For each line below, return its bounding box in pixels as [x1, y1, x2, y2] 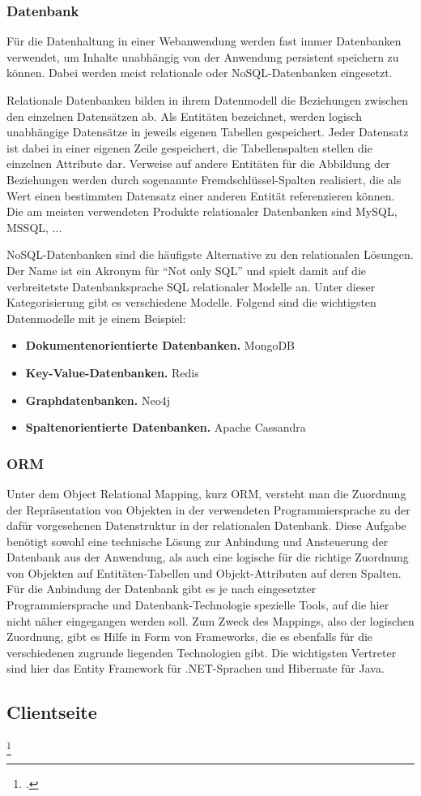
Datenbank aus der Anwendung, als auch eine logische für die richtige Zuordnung [6, 549, 409, 566]
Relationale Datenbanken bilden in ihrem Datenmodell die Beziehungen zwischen [6, 92, 408, 108]
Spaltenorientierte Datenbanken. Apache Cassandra [25, 419, 306, 436]
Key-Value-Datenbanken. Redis [25, 364, 199, 381]
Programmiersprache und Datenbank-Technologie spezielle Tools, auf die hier [6, 596, 389, 613]
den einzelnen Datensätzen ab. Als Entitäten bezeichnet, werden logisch [6, 107, 362, 124]
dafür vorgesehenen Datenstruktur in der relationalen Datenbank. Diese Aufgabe [6, 517, 406, 534]
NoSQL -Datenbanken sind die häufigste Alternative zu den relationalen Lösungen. [6, 246, 414, 263]
